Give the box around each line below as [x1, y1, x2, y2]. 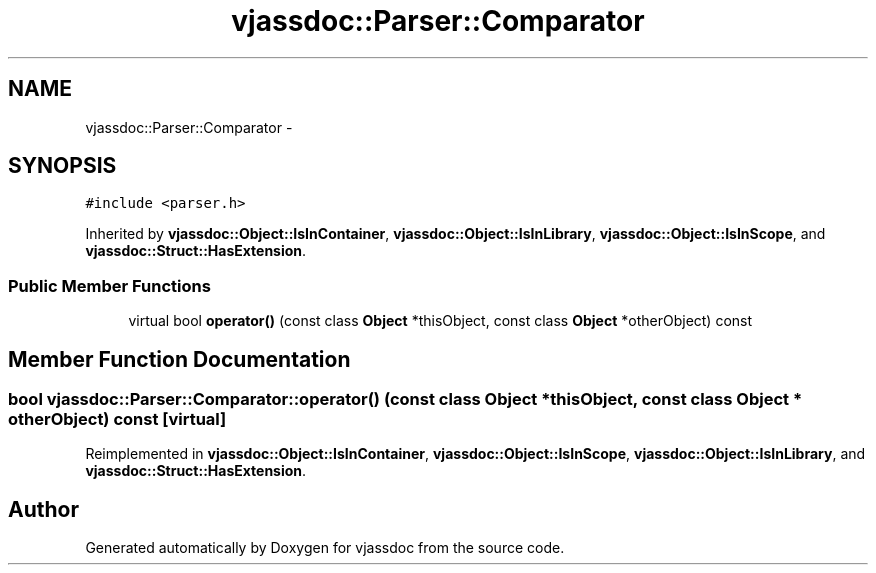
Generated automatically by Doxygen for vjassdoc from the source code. [85, 539, 565, 557]
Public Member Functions [8, 275, 211, 296]
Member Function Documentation [8, 346, 351, 372]
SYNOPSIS [8, 153, 117, 179]
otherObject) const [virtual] [8, 409, 227, 430]
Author [8, 496, 79, 522]
